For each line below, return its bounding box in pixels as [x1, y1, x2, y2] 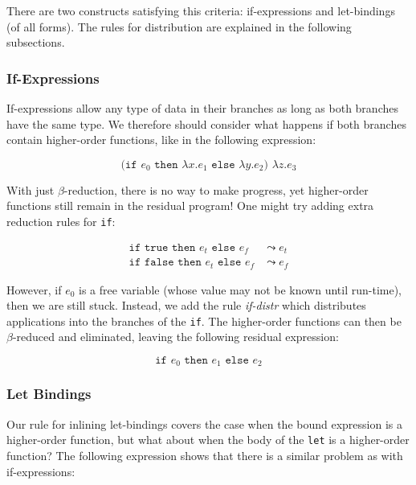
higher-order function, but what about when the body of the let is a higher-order [6, 431, 410, 448]
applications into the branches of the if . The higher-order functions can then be [6, 312, 402, 329]
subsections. [6, 34, 65, 51]
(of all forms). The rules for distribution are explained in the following [6, 18, 352, 35]
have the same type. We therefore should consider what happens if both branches [6, 115, 406, 132]
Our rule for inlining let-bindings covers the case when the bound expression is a [6, 415, 403, 432]
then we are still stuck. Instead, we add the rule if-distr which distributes [6, 297, 366, 314]
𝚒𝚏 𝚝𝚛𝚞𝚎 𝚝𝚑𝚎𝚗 [128, 241, 196, 253]
